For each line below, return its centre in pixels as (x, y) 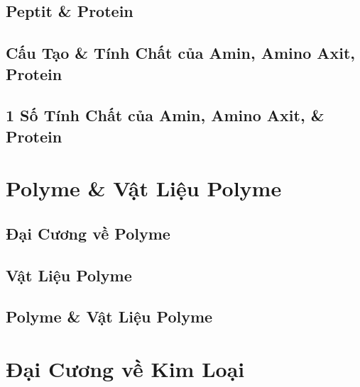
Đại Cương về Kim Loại (125, 369)
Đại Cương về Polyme (88, 233)
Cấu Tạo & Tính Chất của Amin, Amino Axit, (181, 53)
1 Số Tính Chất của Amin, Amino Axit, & (165, 115)
